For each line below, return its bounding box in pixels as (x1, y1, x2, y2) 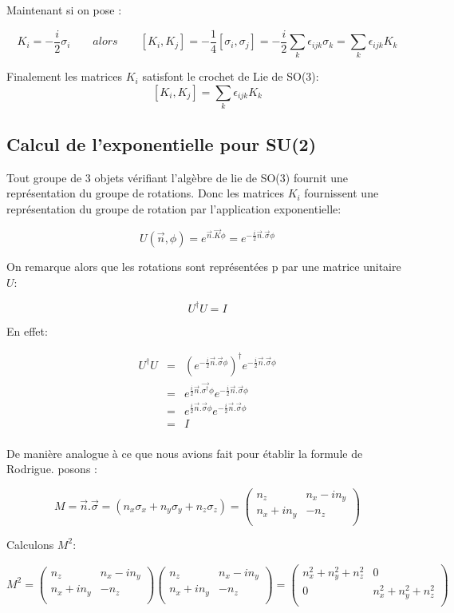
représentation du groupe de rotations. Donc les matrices (6, 185, 284, 201)
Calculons (6, 535, 54, 552)
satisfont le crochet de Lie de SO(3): (142, 68, 319, 85)
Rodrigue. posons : (6, 460, 97, 477)
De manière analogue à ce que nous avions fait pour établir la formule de (6, 444, 363, 461)
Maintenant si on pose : (6, 2, 122, 18)
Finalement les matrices (6, 68, 123, 85)
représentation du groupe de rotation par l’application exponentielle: (6, 200, 341, 217)
